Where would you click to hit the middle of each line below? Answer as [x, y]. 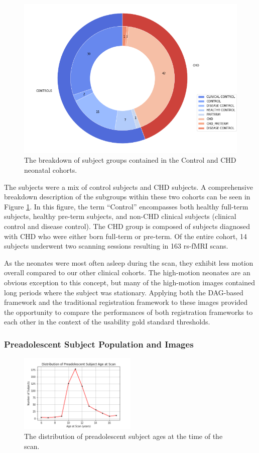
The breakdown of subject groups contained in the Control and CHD [130, 160]
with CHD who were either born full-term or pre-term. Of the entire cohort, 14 [125, 236]
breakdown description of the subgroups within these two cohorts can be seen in [127, 197]
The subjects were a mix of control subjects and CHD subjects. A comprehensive [128, 187]
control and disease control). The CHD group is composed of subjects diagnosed [127, 226]
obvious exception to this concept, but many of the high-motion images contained [129, 282]
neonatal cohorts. [51, 169]
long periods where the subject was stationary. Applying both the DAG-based [124, 292]
